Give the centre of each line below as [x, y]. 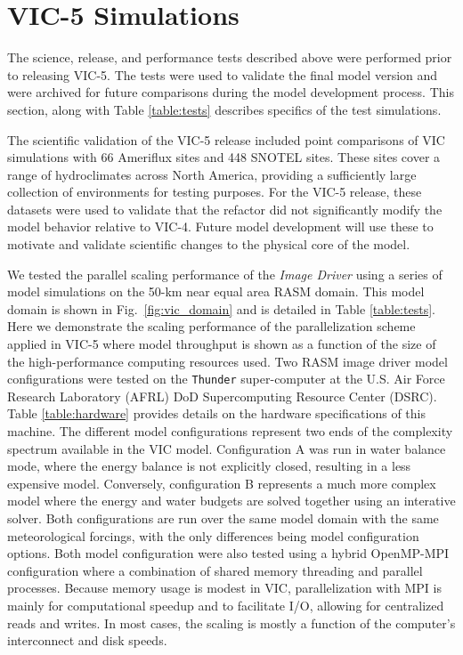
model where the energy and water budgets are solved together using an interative [231, 501]
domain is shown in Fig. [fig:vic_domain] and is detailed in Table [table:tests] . [221, 308]
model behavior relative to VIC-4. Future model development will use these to [220, 226]
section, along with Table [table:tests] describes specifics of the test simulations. [224, 109]
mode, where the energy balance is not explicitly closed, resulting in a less [209, 466]
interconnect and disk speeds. [87, 640]
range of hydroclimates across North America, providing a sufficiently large [212, 174]
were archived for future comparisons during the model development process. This [231, 92]
